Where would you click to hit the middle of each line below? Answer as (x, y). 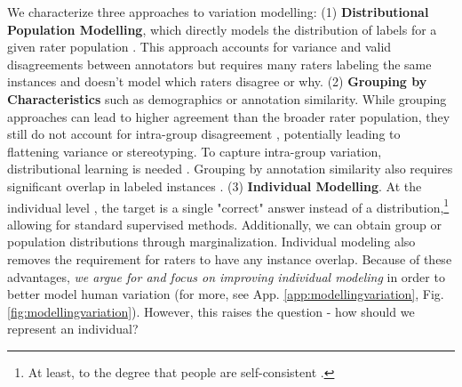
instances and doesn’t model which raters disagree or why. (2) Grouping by (217, 81)
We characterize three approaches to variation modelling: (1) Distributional (218, 12)
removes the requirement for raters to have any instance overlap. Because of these (230, 258)
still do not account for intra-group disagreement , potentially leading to (204, 134)
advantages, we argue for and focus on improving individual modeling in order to (226, 276)
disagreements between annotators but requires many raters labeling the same (219, 64)
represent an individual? (73, 329)
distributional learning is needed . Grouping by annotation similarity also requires (230, 169)
